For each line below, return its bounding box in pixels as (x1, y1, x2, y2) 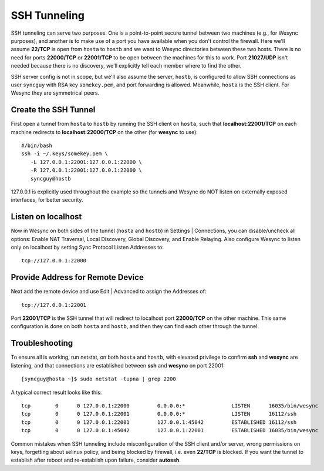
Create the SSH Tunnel (11, 105, 96, 115)
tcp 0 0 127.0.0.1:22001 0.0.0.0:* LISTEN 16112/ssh (21, 410, 297, 417)
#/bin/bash (21, 142, 53, 149)
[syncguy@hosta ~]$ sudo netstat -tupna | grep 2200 (21, 376, 176, 382)
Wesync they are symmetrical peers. (11, 89, 100, 96)
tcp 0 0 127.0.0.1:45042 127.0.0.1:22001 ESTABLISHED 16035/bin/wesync (21, 427, 319, 434)
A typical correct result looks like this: (11, 389, 102, 396)
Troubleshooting (11, 338, 73, 348)
